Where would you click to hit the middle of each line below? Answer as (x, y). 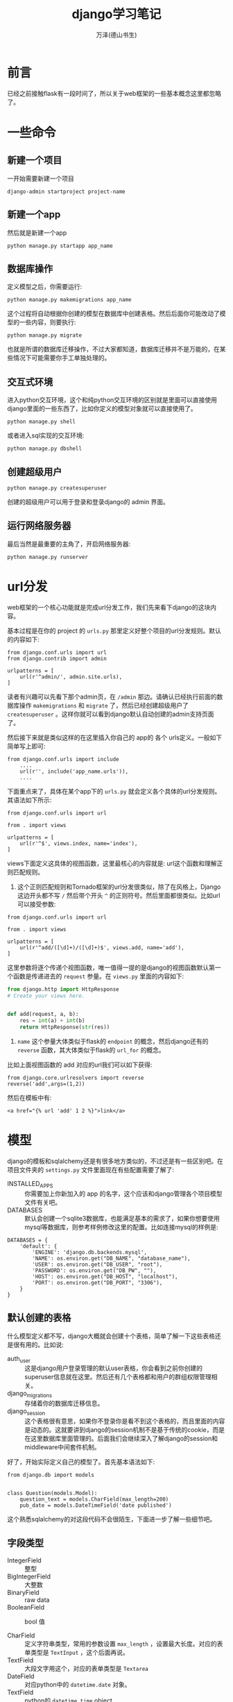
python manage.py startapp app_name (60, 246)
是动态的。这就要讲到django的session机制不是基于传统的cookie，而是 (125, 1430)
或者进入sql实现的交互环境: (46, 435)
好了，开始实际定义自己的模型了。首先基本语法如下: (81, 1462)
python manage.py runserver (48, 557)
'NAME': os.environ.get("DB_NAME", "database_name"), (111, 1258)
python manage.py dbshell (44, 449)
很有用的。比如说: (38, 1344)
